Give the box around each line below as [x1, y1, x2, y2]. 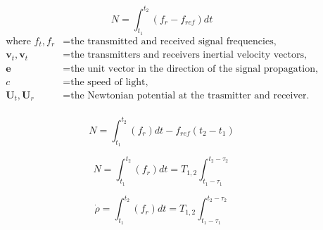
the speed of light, [70, 77, 148, 87]
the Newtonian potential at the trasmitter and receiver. [70, 90, 310, 101]
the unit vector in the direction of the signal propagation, [70, 63, 318, 74]
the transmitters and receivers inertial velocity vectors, [70, 50, 307, 60]
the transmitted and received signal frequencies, [70, 36, 277, 46]
